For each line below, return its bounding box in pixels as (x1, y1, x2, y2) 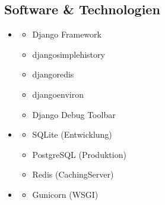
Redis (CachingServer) (32, 168, 114, 181)
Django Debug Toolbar (32, 108, 116, 120)
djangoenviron (32, 88, 84, 100)
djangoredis (32, 68, 74, 80)
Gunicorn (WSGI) (32, 188, 99, 200)
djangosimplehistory (32, 48, 105, 60)
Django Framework (32, 28, 101, 41)
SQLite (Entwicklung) (32, 128, 112, 141)
